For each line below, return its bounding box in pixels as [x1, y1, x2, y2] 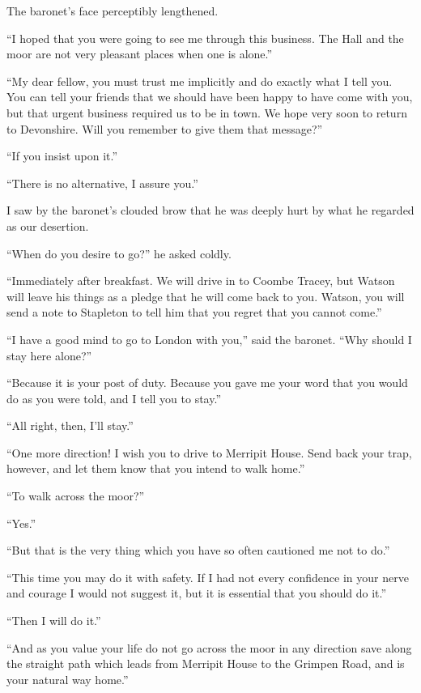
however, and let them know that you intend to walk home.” [6, 460, 305, 477]
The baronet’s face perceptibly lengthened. [6, 2, 219, 19]
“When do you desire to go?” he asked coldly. [6, 244, 232, 261]
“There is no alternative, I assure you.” [6, 174, 198, 191]
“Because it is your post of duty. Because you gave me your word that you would [6, 374, 408, 391]
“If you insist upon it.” [6, 147, 118, 164]
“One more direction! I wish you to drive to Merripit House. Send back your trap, [6, 444, 412, 461]
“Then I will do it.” [6, 612, 101, 629]
